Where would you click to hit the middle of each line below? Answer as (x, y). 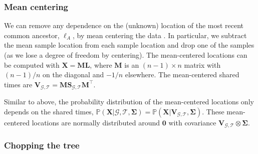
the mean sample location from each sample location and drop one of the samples (129, 45)
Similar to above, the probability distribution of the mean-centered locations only (129, 102)
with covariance (192, 122)
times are (18, 84)
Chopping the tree (42, 145)
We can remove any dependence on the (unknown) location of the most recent (124, 25)
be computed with (32, 64)
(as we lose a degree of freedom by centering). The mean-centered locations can (126, 55)
